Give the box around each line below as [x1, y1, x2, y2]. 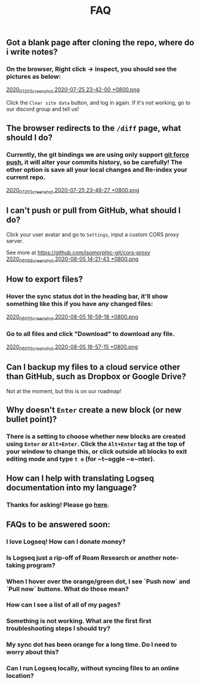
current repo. [6, 173, 46, 181]
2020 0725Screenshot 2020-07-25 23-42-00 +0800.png [6, 86, 140, 95]
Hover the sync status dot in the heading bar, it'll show [6, 292, 168, 301]
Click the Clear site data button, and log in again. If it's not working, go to [6, 99, 191, 106]
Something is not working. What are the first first [6, 617, 151, 625]
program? [26, 561, 56, 569]
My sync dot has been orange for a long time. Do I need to [6, 641, 177, 649]
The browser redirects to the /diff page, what [6, 123, 181, 133]
